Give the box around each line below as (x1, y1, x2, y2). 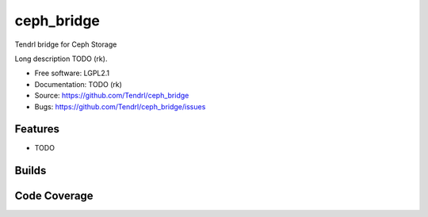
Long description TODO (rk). (14, 54, 108, 63)
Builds (14, 164, 47, 177)
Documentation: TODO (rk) (34, 79, 123, 89)
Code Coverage (14, 189, 94, 203)
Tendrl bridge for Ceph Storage (14, 40, 117, 49)
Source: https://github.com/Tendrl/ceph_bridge (34, 91, 189, 101)
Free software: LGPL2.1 (34, 68, 110, 78)
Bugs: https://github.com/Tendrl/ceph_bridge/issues (34, 101, 206, 111)
